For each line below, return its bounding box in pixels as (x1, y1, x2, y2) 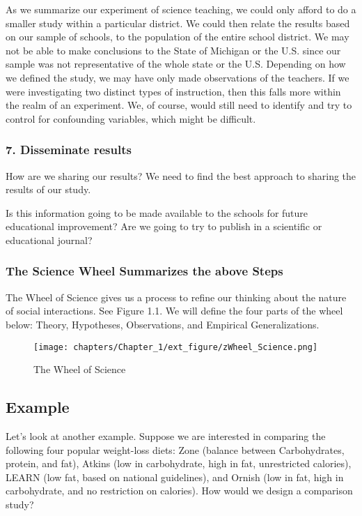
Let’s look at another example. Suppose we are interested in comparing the (6, 428, 326, 443)
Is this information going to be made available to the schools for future (6, 205, 308, 220)
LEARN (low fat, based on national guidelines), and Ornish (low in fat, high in (6, 469, 344, 484)
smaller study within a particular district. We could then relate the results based (6, 15, 350, 30)
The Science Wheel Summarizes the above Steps (6, 262, 283, 280)
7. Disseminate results (6, 141, 132, 158)
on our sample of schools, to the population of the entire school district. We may (6, 29, 349, 44)
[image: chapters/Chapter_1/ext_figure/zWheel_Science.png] (33, 342, 318, 352)
